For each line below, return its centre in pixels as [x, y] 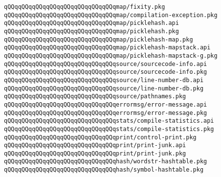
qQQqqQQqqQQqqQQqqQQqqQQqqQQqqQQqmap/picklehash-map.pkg [99, 39]
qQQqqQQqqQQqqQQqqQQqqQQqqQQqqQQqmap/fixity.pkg [85, 7]
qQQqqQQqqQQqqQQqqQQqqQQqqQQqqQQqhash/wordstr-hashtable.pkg [106, 162]
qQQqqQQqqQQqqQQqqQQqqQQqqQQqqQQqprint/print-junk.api [95, 145]
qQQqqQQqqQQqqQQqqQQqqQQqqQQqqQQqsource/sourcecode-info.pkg [106, 72]
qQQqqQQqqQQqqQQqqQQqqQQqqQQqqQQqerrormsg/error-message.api [106, 104]
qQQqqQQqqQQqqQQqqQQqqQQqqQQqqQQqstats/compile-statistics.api [109, 121]
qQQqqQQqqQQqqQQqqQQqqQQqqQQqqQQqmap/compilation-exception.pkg [111, 15]
